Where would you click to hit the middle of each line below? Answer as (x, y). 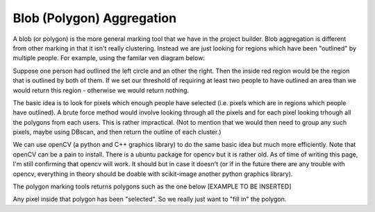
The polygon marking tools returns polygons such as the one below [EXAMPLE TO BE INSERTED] (152, 186)
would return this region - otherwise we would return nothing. (101, 90)
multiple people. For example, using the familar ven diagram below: (109, 58)
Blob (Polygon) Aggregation (95, 18)
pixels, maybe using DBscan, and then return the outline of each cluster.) (117, 132)
